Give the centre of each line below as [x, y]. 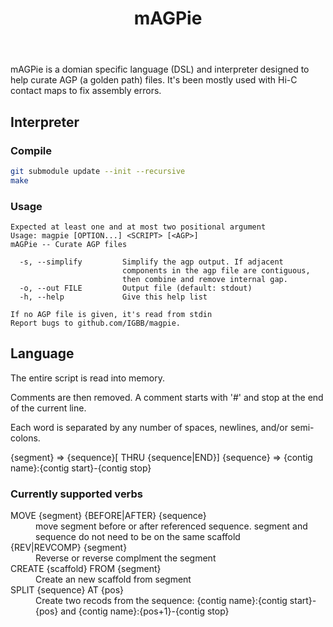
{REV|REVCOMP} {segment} [69, 548]
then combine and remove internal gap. [204, 279]
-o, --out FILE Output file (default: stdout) [136, 288]
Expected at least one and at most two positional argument [138, 227]
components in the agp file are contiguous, [216, 270]
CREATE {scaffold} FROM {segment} [86, 569]
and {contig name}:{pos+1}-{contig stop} [145, 611]
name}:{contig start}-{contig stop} [81, 468]
